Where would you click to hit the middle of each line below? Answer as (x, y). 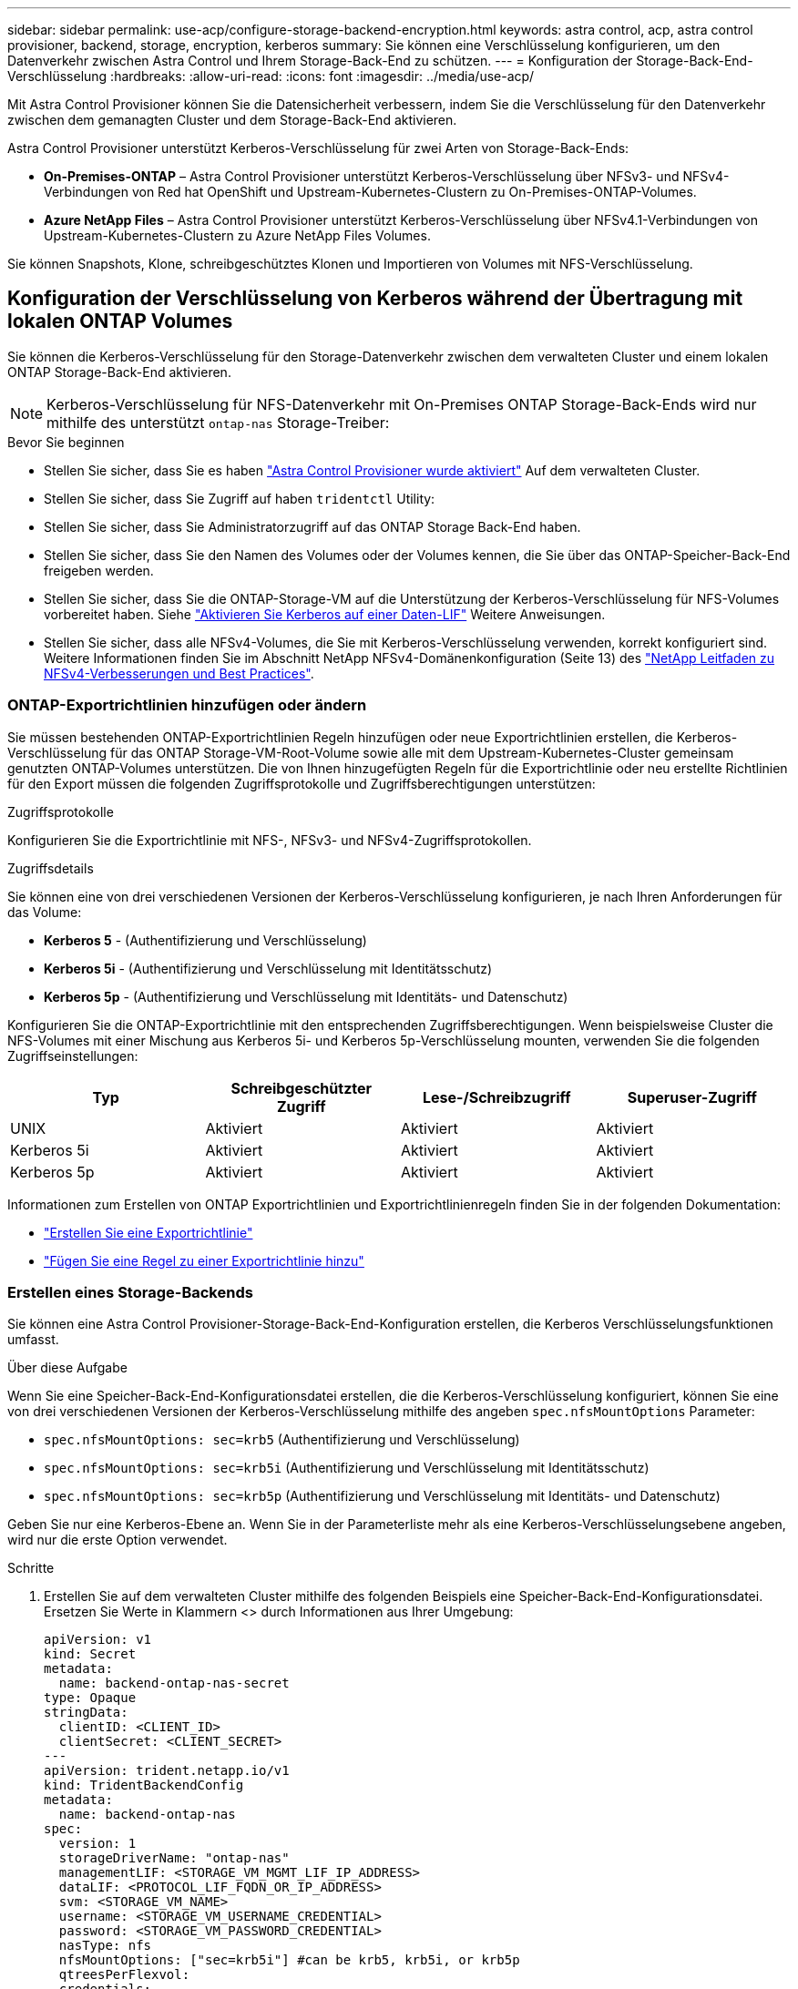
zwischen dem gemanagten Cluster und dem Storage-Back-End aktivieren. (232, 120)
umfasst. (33, 1340)
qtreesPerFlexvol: (124, 1975)
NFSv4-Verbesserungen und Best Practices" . (179, 673)
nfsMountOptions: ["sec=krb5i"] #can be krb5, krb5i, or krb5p (289, 1960)
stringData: (86, 1713)
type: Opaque (90, 1698)
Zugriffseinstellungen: (73, 1056)
